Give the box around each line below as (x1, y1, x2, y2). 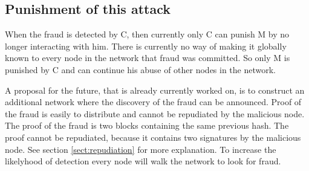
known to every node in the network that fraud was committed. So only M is (5, 51, 290, 64)
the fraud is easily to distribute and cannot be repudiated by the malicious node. (5, 107, 305, 120)
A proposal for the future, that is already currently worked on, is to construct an (5, 83, 305, 96)
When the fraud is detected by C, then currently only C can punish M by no (5, 28, 290, 40)
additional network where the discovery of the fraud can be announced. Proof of (5, 95, 302, 108)
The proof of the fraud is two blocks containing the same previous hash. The (5, 119, 289, 132)
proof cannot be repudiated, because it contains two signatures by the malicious (5, 131, 301, 143)
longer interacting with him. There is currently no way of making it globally (5, 39, 287, 52)
